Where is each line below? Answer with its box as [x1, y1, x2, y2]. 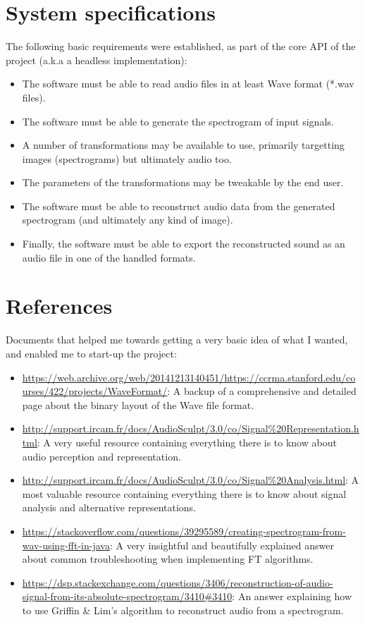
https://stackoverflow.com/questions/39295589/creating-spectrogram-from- [22, 523, 346, 538]
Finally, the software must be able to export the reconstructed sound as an [22, 236, 345, 251]
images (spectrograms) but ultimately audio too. [22, 151, 232, 166]
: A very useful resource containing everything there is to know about [37, 434, 337, 449]
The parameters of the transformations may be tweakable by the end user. [22, 175, 344, 190]
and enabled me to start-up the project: [6, 346, 177, 360]
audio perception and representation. [22, 449, 181, 463]
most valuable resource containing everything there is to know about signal [22, 486, 347, 501]
